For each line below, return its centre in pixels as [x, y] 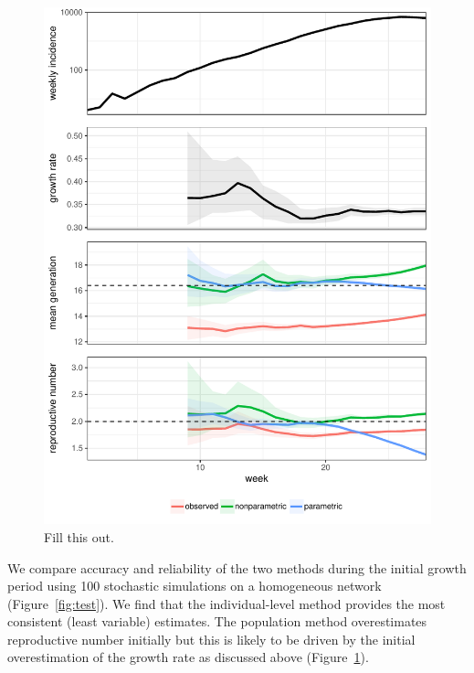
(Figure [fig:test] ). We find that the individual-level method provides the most [226, 603]
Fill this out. [79, 536]
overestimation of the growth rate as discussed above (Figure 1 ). [188, 657]
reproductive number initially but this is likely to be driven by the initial [211, 639]
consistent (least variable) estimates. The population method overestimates [217, 621]
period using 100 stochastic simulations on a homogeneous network [195, 586]
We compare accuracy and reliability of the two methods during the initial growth [237, 567]
